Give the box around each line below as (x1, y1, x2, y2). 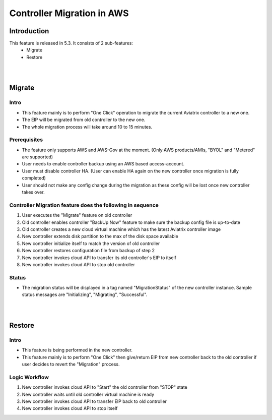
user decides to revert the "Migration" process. (22, 361, 120, 368)
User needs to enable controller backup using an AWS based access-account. (22, 161, 185, 167)
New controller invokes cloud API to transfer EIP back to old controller (22, 398, 167, 404)
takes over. (22, 189, 45, 195)
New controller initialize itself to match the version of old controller (22, 240, 160, 247)
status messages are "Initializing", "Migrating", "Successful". (22, 291, 148, 297)
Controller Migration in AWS (9, 8, 129, 19)
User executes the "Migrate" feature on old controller (22, 212, 132, 218)
